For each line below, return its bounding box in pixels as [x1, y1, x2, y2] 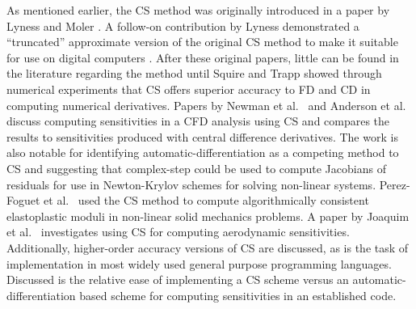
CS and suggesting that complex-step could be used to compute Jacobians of [6, 159, 386, 176]
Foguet [6, 192, 40, 209]
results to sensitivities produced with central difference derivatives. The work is [6, 128, 398, 145]
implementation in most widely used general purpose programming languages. [6, 255, 392, 272]
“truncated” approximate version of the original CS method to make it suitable [6, 33, 398, 50]
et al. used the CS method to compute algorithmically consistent [44, 192, 369, 209]
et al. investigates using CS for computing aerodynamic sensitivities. [6, 223, 350, 240]
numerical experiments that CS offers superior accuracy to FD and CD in [6, 80, 371, 97]
